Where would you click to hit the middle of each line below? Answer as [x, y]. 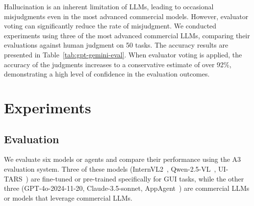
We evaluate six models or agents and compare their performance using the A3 [123, 159]
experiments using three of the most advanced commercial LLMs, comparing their [127, 35]
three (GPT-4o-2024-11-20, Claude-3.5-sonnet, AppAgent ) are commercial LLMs [127, 188]
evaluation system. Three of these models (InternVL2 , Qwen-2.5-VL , [110, 168]
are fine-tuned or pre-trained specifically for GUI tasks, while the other [137, 178]
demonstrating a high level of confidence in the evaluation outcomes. [107, 74]
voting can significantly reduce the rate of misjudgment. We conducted [110, 26]
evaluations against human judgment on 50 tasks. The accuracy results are [116, 45]
